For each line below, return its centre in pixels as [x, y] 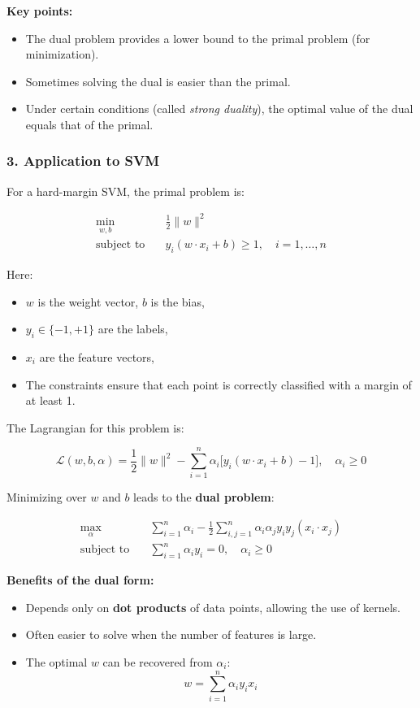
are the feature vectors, [97, 356]
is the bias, [178, 301]
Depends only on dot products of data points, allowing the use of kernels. [213, 607]
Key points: [40, 11]
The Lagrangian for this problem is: [95, 427]
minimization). [62, 54]
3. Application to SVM [83, 161]
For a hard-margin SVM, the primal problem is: [126, 191]
